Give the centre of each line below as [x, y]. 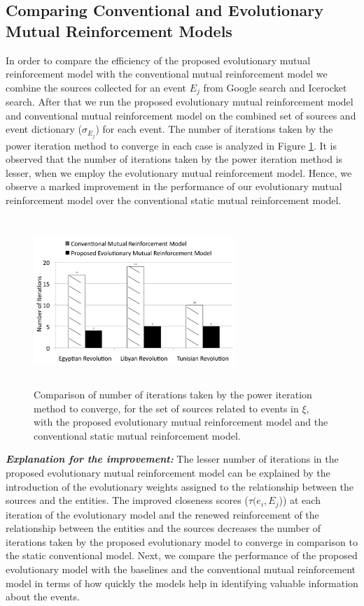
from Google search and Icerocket [275, 87]
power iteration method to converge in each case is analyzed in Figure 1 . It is [171, 145]
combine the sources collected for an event [96, 87]
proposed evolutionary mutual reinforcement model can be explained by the [168, 473]
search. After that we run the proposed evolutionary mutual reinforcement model [180, 102]
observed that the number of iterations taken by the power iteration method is [174, 159]
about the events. [43, 597]
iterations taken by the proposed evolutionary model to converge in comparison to [182, 541]
